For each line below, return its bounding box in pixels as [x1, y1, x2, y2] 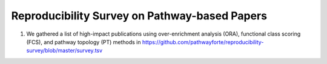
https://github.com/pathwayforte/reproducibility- [142, 38, 264, 45]
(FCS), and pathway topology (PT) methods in [26, 38, 141, 45]
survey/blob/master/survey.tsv [26, 47, 103, 54]
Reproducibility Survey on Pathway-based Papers [11, 9, 268, 22]
